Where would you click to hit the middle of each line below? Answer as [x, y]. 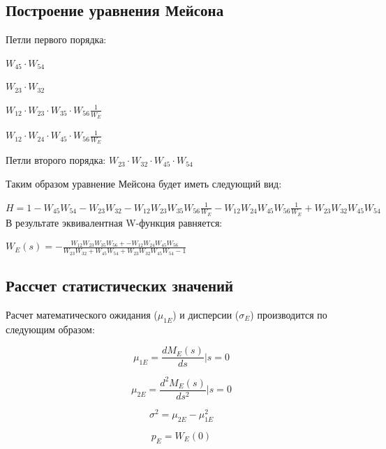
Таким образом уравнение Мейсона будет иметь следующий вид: [144, 184]
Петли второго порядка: [56, 160]
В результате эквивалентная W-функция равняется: [114, 222]
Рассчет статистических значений [120, 286]
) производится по [289, 314]
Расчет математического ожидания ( [82, 314]
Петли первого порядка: [56, 39]
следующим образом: [50, 329]
